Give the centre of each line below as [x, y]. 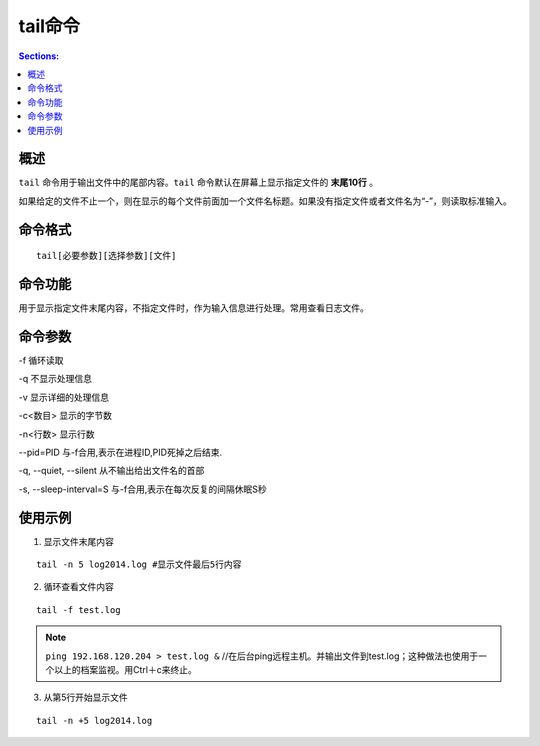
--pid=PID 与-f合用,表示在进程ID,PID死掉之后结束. [120, 452]
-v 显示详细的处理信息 [64, 397]
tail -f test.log [78, 609]
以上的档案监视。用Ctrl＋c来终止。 [125, 669]
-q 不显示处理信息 [55, 379]
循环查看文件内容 [78, 587]
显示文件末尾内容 [78, 541]
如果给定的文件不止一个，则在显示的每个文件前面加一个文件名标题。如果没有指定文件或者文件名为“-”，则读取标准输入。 [265, 201]
